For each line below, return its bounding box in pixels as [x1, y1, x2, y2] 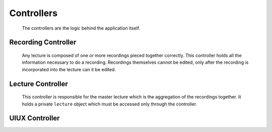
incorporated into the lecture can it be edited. [22, 66, 116, 72]
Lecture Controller [9, 79, 68, 88]
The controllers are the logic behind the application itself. [22, 25, 141, 31]
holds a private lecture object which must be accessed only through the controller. [22, 101, 197, 107]
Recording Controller [9, 38, 77, 47]
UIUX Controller [9, 114, 60, 122]
